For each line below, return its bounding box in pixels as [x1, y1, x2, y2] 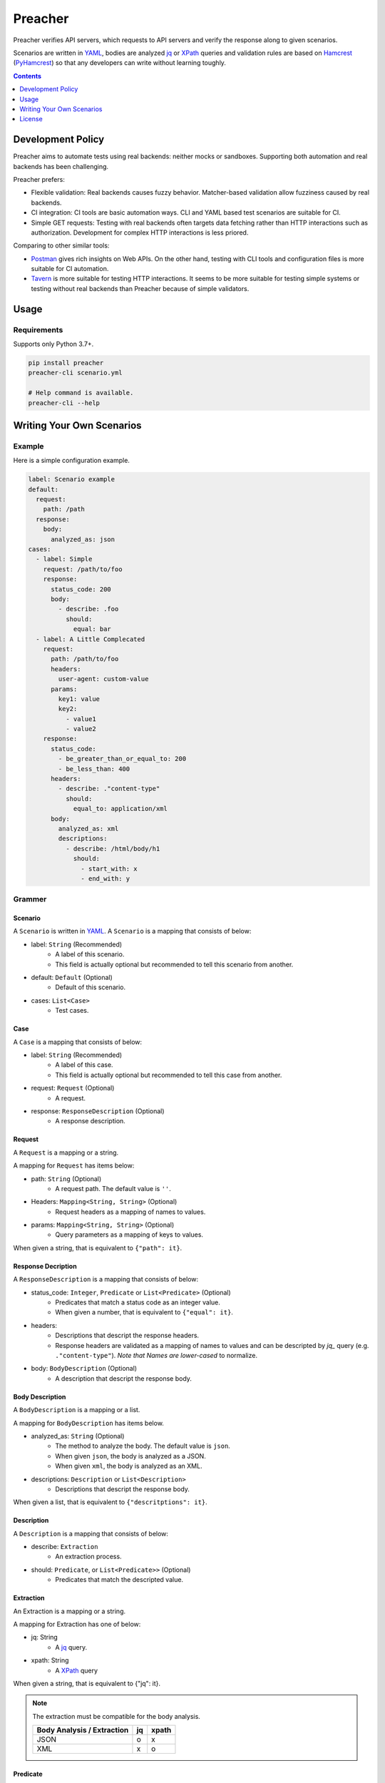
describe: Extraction [31, 1543, 98, 1551]
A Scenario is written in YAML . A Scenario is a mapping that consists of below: [13, 927, 252, 936]
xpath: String [31, 1656, 69, 1665]
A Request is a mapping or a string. [13, 1148, 119, 1157]
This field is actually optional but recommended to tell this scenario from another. [55, 960, 294, 969]
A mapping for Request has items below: [13, 1161, 135, 1170]
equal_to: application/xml [73, 804, 168, 813]
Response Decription [13, 1262, 78, 1270]
